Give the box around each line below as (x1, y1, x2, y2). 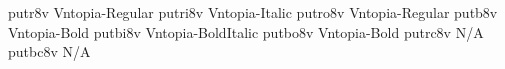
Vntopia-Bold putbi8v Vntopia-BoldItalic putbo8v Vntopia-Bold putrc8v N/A (8, 21, 484, 42)
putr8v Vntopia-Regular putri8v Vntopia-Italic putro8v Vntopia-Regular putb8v (8, 2, 498, 22)
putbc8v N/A (8, 41, 91, 62)
